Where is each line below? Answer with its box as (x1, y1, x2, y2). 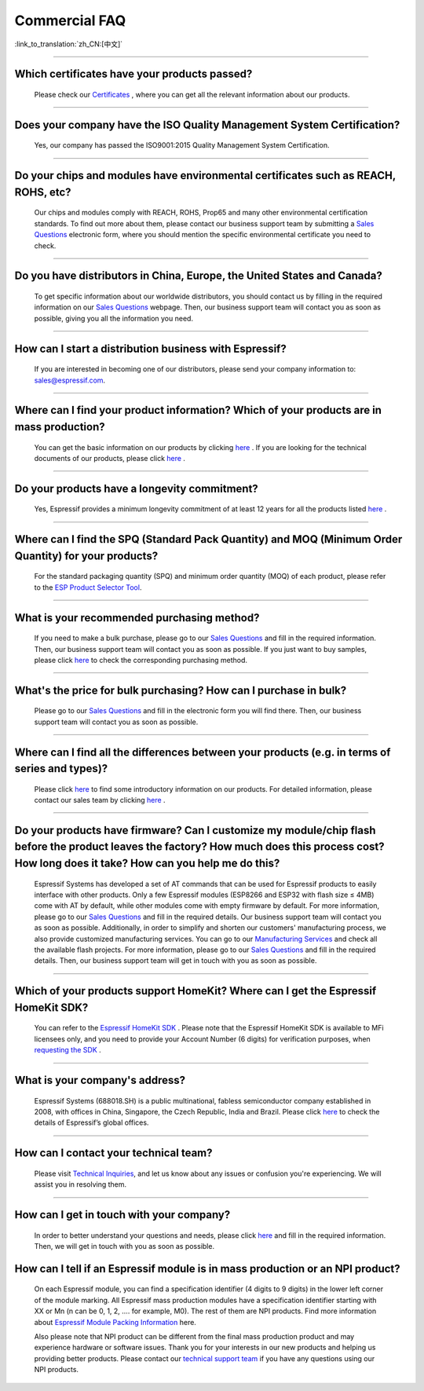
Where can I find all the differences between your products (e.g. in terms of (14, 745, 391, 759)
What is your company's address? (14, 1074, 186, 1087)
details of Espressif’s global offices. (34, 1118, 149, 1127)
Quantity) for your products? (14, 549, 159, 562)
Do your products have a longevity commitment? (14, 481, 258, 495)
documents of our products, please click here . (34, 453, 186, 463)
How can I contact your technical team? (14, 1147, 213, 1160)
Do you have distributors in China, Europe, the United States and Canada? (14, 269, 382, 283)
